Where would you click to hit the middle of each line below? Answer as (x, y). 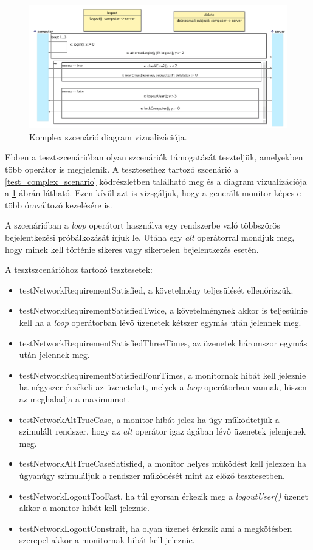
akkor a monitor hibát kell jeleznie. (84, 508)
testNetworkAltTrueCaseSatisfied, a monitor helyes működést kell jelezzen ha (163, 463)
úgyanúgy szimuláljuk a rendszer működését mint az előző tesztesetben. (152, 475)
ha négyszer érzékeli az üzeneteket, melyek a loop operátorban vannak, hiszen (163, 387)
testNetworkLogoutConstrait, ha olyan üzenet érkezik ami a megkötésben (156, 528)
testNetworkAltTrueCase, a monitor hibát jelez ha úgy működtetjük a (149, 419)
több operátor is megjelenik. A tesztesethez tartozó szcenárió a (122, 169)
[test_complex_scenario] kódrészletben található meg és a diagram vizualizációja (156, 181)
